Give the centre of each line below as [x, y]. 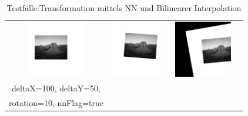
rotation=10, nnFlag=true [56, 103]
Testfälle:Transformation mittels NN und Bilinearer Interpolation [124, 8]
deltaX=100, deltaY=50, [56, 88]
